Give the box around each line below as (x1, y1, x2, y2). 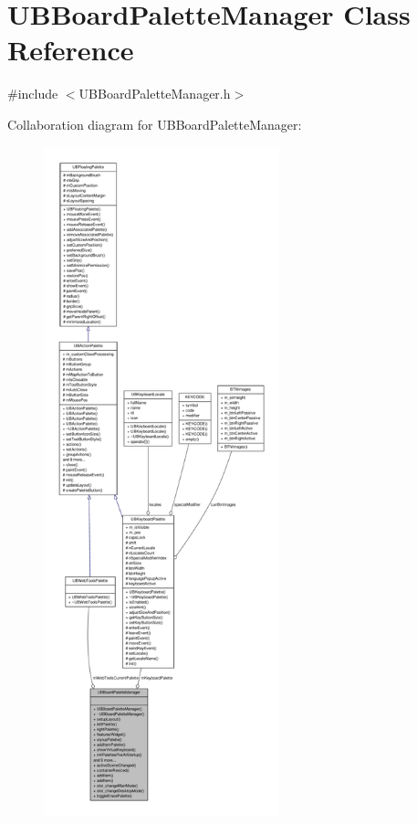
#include (7, 84, 58, 103)
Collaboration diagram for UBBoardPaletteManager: (7, 114, 302, 133)
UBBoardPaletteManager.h (78, 84, 231, 103)
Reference (7, 31, 134, 69)
